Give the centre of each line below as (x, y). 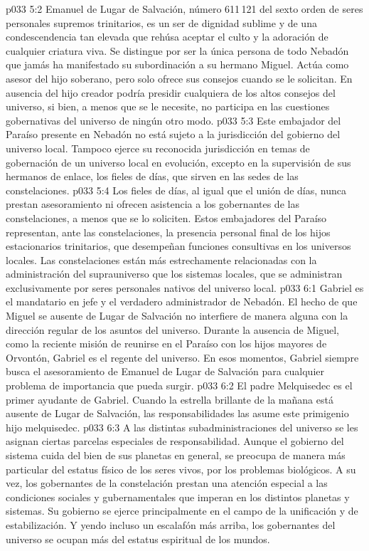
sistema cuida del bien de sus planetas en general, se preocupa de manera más (176, 455)
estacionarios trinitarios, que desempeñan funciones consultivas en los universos (178, 246)
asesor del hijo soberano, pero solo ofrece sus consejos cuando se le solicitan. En (179, 78)
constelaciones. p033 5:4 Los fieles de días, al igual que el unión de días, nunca (176, 190)
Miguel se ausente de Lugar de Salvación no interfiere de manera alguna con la (177, 316)
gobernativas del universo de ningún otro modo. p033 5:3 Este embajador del (173, 120)
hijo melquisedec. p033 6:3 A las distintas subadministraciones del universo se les (182, 427)
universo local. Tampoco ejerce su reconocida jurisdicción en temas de (158, 148)
